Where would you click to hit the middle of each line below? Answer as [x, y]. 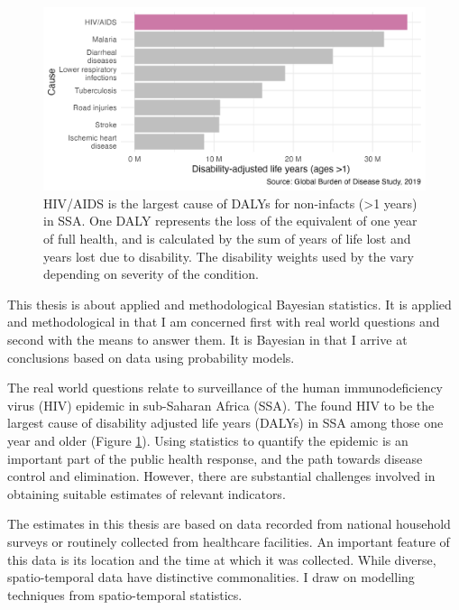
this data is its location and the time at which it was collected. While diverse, [222, 559]
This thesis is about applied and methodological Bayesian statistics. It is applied [229, 304]
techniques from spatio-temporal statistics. [125, 594]
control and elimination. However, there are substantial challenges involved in [221, 476]
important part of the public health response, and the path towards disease [215, 458]
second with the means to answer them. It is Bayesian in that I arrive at [207, 340]
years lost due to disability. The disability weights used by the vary [229, 256]
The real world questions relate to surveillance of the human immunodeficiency [225, 388]
